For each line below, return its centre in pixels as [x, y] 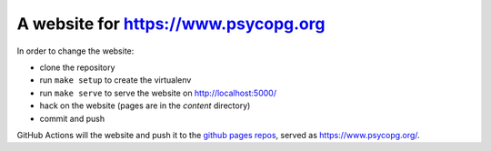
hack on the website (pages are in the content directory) [145, 106]
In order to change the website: [75, 51]
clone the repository [77, 67]
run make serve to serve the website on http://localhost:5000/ [158, 93]
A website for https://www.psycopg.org [171, 24]
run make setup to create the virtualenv [115, 80]
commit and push [72, 118]
